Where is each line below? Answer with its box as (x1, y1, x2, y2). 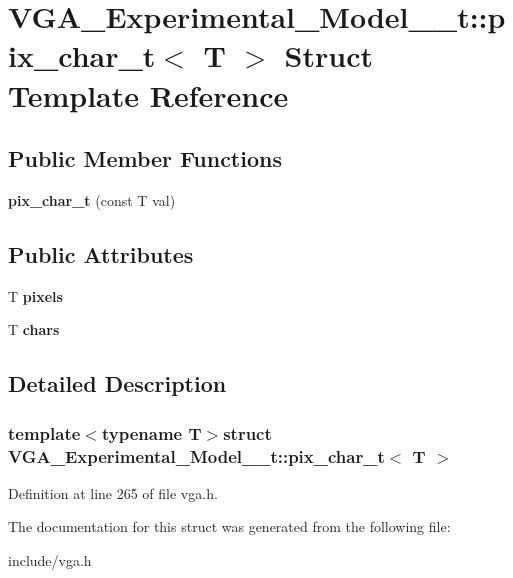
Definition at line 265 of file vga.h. (8, 482, 218, 503)
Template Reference (8, 74, 289, 115)
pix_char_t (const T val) (8, 189, 176, 210)
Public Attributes (8, 238, 194, 269)
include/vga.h (8, 550, 92, 571)
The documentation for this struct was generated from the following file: (8, 516, 451, 537)
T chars (8, 319, 60, 340)
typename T (101, 420, 202, 445)
